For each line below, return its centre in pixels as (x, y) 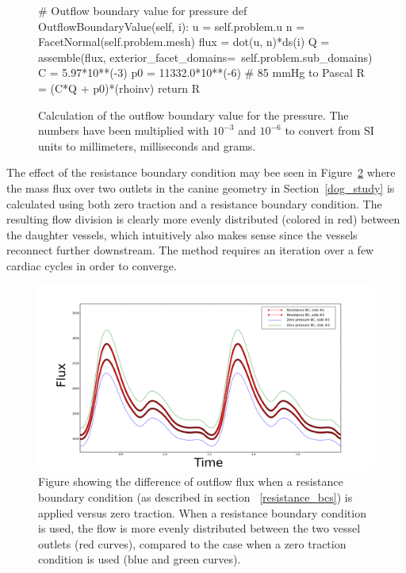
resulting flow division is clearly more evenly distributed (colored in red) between (203, 219)
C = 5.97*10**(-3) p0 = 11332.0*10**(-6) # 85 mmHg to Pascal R (201, 73)
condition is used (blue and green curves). (140, 559)
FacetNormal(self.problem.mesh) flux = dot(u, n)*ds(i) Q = (184, 42)
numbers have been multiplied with (124, 130)
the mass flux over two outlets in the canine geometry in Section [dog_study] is (201, 187)
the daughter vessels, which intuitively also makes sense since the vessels (182, 234)
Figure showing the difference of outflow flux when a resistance (191, 481)
